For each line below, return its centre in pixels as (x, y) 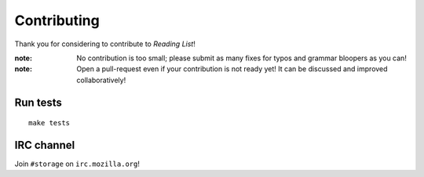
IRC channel (45, 145)
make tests (49, 123)
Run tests (38, 102)
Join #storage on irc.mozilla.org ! (77, 164)
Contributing (57, 20)
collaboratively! (101, 80)
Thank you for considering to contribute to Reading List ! (105, 44)
